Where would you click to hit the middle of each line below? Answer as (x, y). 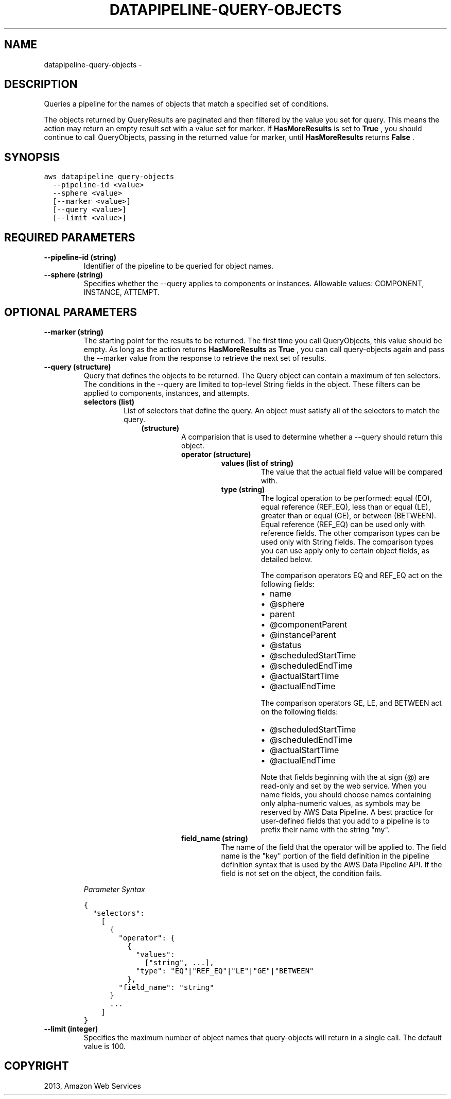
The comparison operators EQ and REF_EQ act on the (351, 575)
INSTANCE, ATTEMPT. (122, 292)
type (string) (243, 489)
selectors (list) (109, 402)
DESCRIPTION (41, 84)
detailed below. (287, 559)
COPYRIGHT (37, 1066)
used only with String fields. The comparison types (347, 542)
